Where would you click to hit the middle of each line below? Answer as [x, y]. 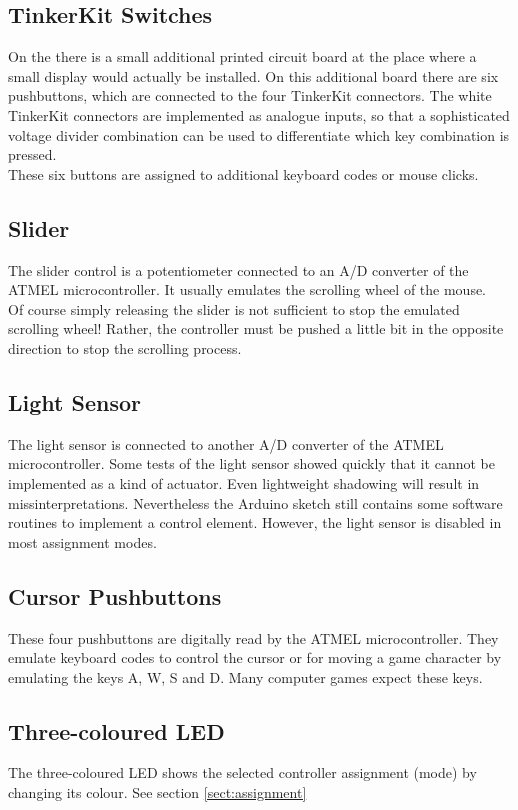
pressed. [32, 154]
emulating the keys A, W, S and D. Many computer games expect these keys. [245, 676]
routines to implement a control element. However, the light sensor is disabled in [255, 522]
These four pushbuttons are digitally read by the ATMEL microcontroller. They [253, 637]
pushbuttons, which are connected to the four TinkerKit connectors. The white [250, 95]
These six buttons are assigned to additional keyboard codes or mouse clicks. [243, 173]
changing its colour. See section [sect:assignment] [157, 792]
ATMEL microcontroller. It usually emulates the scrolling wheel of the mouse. [247, 289]
